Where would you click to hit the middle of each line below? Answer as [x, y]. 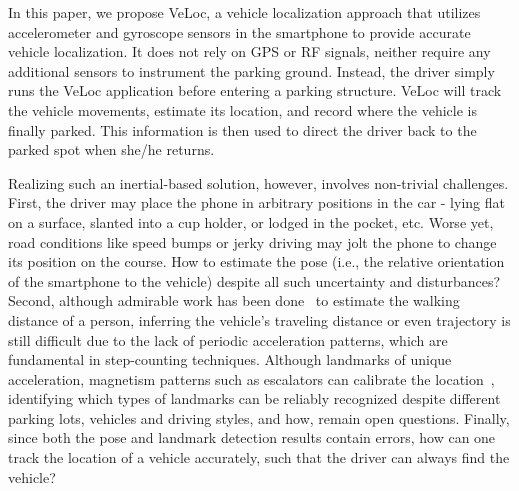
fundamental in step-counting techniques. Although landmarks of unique [230, 359]
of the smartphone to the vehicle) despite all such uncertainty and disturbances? [254, 280]
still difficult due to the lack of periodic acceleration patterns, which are [228, 339]
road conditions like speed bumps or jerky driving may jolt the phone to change [252, 241]
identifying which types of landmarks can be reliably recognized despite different [254, 398]
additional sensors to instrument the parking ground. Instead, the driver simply [251, 70]
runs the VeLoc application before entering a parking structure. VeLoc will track [255, 90]
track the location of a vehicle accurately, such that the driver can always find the [259, 457]
